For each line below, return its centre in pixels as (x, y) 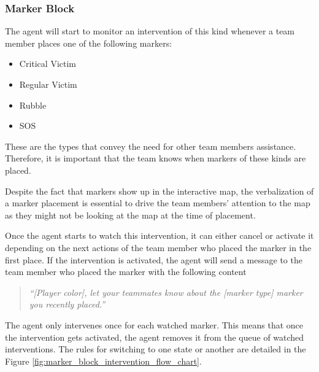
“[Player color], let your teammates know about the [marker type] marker (166, 292)
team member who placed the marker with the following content (126, 272)
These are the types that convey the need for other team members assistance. (151, 146)
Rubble (33, 105)
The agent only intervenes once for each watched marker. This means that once (154, 324)
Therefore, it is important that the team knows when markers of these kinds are (156, 158)
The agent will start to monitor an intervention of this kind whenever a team (150, 31)
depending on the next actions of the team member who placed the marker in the (158, 247)
